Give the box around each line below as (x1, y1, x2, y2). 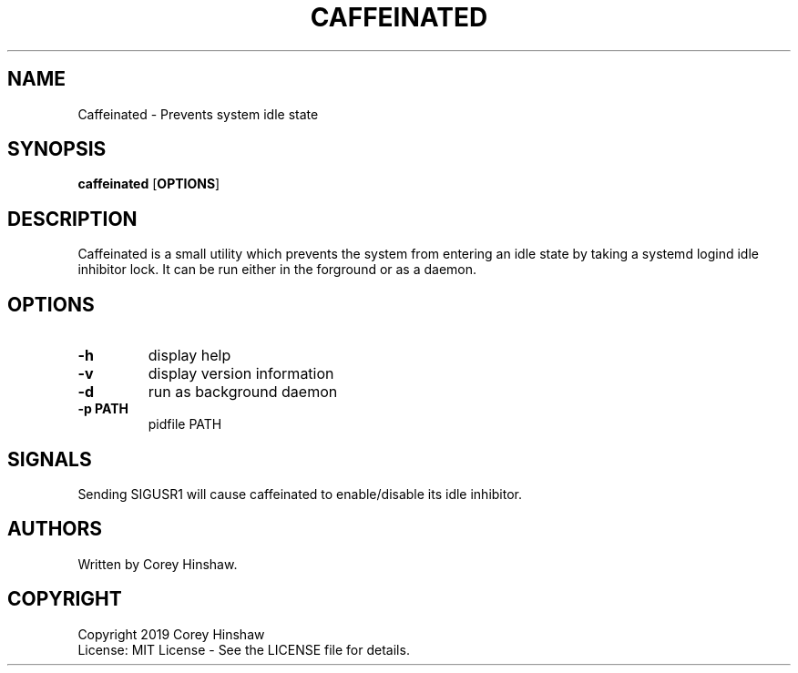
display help (148, 346, 231, 365)
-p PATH (77, 401, 129, 417)
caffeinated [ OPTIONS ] (77, 176, 220, 192)
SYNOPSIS (7, 138, 107, 161)
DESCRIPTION (7, 207, 138, 230)
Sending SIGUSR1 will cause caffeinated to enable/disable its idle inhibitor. (77, 485, 523, 502)
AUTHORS (7, 517, 103, 541)
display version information (148, 364, 334, 383)
